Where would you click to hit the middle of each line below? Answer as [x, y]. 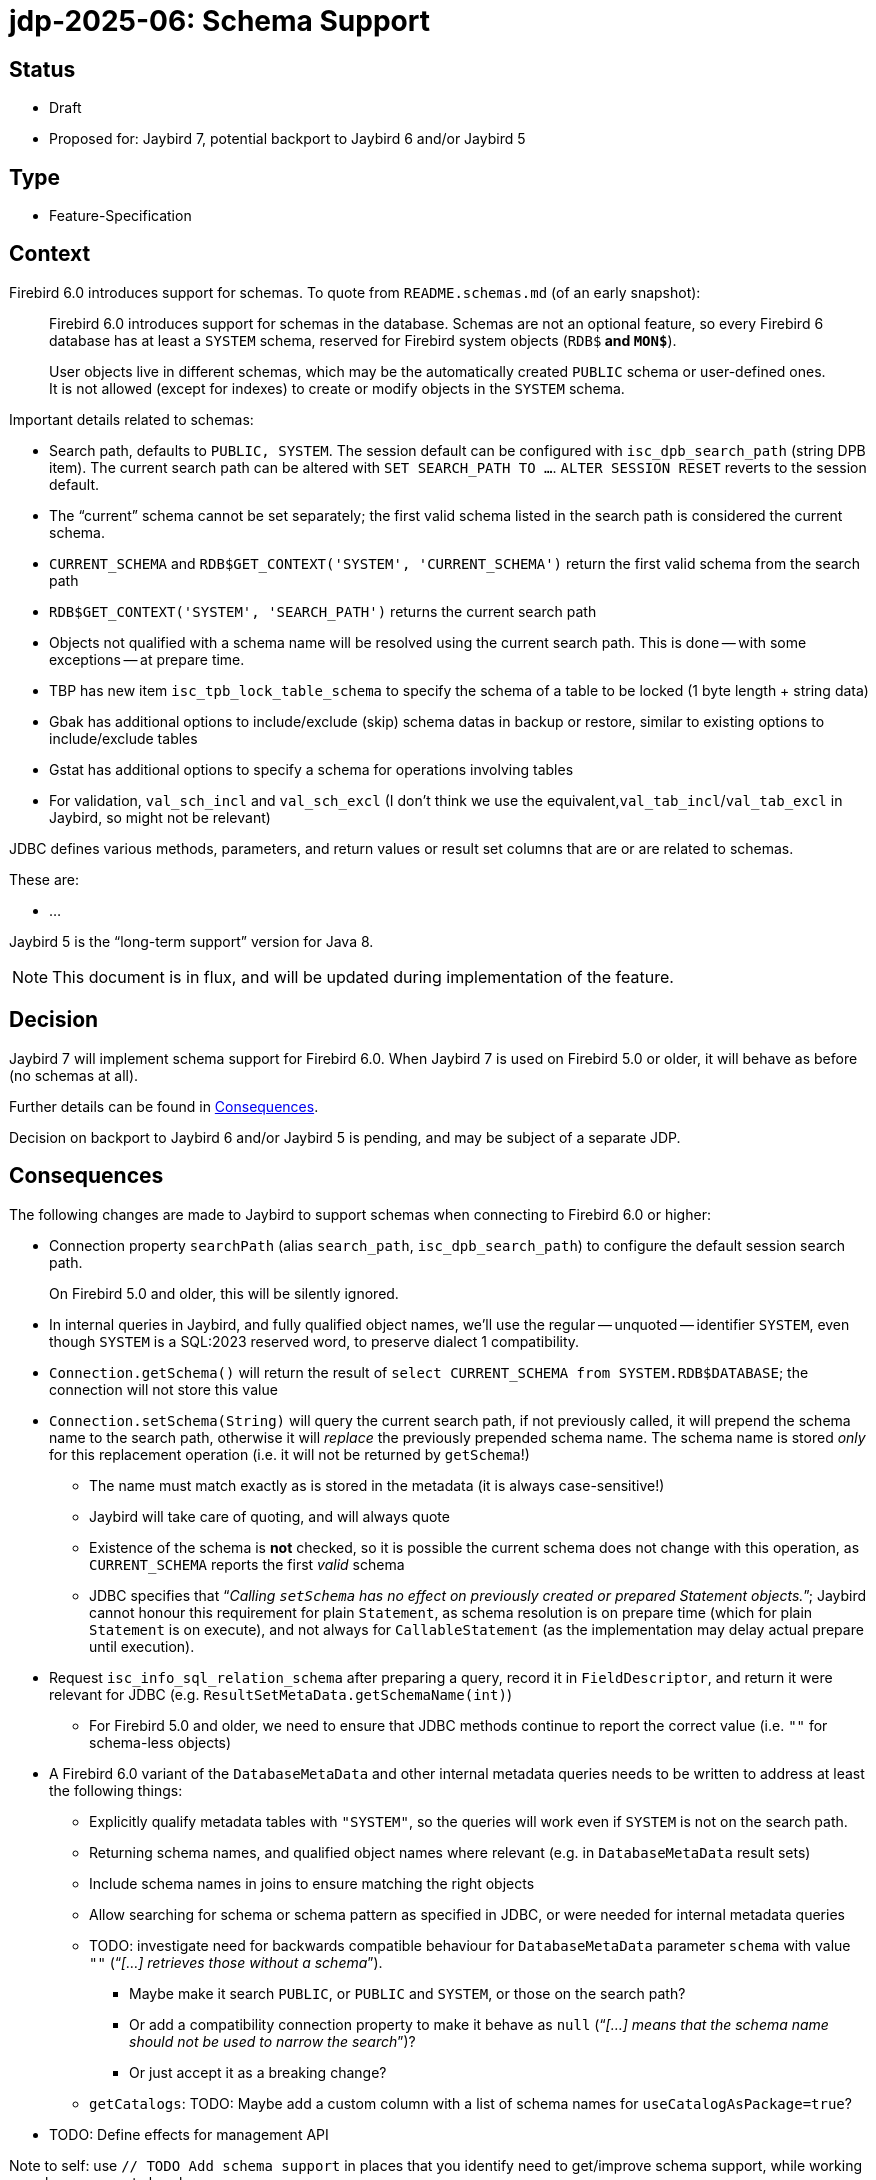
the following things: [116, 1790]
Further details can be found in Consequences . [164, 1106]
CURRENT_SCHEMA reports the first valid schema [247, 1564]
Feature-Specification [120, 216]
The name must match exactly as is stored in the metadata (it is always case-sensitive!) [377, 1485]
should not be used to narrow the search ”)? [272, 2041]
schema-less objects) [160, 1742]
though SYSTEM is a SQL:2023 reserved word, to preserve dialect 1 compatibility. [314, 1341]
